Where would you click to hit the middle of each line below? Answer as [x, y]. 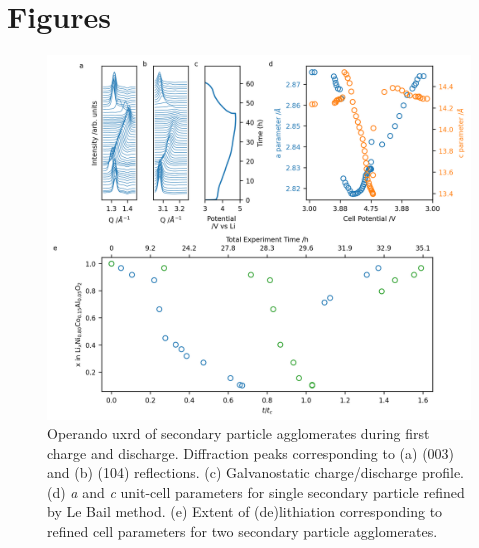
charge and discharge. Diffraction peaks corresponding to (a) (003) [251, 452]
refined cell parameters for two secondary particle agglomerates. [242, 531]
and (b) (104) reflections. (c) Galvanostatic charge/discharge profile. [255, 472]
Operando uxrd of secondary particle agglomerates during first [238, 433]
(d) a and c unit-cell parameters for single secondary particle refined [256, 491]
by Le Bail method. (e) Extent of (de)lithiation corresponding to [245, 511]
